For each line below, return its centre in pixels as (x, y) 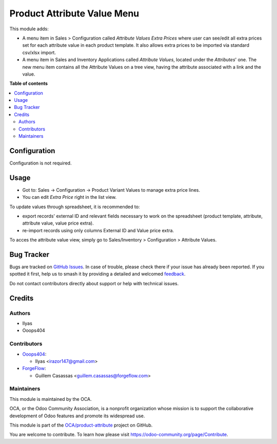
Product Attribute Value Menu (74, 13)
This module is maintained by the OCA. (51, 399)
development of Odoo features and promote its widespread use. (77, 416)
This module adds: (29, 29)
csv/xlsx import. (39, 52)
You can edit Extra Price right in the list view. (70, 197)
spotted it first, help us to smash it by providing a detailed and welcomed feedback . (97, 274)
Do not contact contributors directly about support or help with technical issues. (94, 283)
